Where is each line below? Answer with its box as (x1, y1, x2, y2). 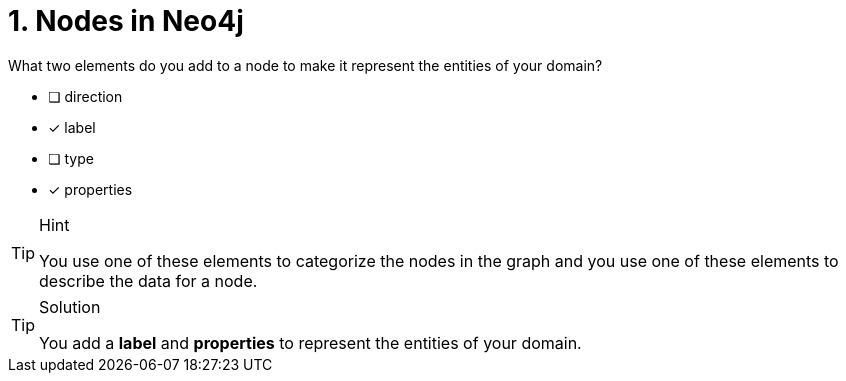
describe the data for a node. (39, 270, 258, 291)
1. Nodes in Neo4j (8, 4, 244, 38)
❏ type (48, 149, 94, 167)
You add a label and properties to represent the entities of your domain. (39, 332, 582, 353)
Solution (39, 296, 101, 317)
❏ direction (48, 87, 123, 105)
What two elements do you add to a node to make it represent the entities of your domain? (8, 56, 603, 74)
